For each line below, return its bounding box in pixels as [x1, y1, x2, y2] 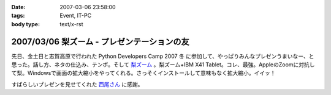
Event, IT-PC [59, 12, 92, 19]
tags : [11, 12, 25, 19]
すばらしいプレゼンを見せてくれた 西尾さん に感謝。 [11, 80, 143, 88]
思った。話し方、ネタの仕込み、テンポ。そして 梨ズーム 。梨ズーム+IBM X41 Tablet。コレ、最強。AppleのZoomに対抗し [11, 61, 315, 68]
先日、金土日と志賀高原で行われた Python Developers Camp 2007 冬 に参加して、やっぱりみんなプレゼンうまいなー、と [11, 52, 314, 60]
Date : [11, 4, 26, 10]
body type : [11, 20, 40, 27]
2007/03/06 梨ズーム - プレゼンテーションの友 [11, 37, 189, 47]
